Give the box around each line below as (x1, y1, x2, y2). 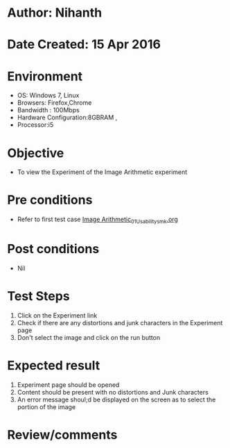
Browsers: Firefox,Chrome (17, 98, 92, 107)
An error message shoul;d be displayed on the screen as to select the (17, 395, 216, 404)
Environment (7, 68, 83, 84)
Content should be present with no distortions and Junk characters (17, 388, 209, 396)
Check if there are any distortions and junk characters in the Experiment (17, 318, 223, 327)
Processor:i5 (17, 121, 54, 129)
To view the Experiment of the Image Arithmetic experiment (17, 168, 188, 176)
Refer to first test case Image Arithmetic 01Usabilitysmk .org (17, 215, 179, 225)
